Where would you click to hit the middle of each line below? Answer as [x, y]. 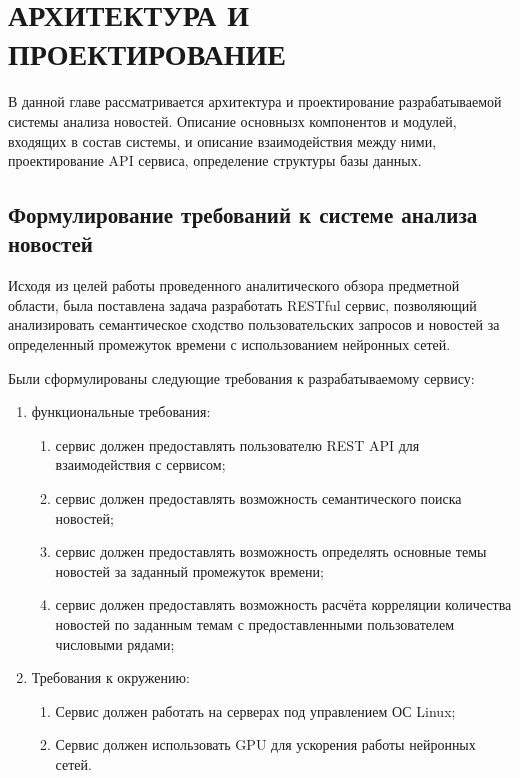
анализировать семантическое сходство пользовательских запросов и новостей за [254, 324]
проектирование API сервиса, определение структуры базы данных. [215, 160]
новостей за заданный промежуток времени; [189, 570]
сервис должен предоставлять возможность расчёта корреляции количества [283, 604]
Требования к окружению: [110, 677]
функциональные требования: [121, 411]
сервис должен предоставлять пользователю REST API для [237, 444]
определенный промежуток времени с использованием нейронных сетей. [229, 344]
